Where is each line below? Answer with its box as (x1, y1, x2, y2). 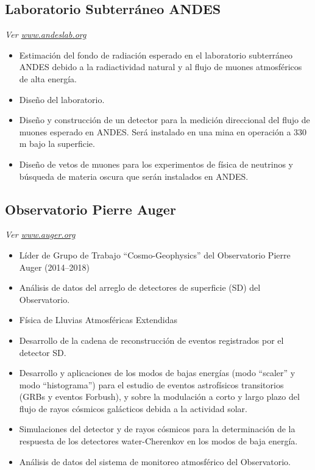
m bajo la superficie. (19, 137, 95, 150)
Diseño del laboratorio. (19, 93, 105, 105)
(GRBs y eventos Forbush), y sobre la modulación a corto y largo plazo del (19, 390, 300, 403)
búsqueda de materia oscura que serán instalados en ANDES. (19, 169, 249, 182)
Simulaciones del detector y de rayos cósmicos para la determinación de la (19, 422, 296, 435)
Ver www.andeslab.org (5, 28, 87, 41)
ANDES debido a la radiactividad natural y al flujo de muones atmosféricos (19, 60, 302, 73)
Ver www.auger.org (5, 228, 76, 241)
